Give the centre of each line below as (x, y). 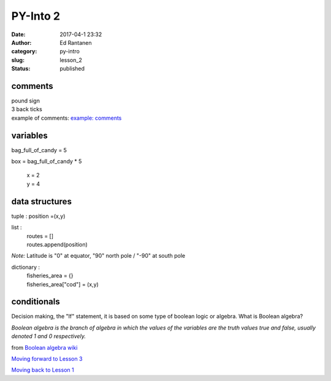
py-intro (70, 52)
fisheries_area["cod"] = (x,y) (63, 284)
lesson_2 (71, 60)
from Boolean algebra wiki (44, 347)
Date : (18, 34)
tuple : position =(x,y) (38, 216)
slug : (18, 60)
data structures (41, 202)
